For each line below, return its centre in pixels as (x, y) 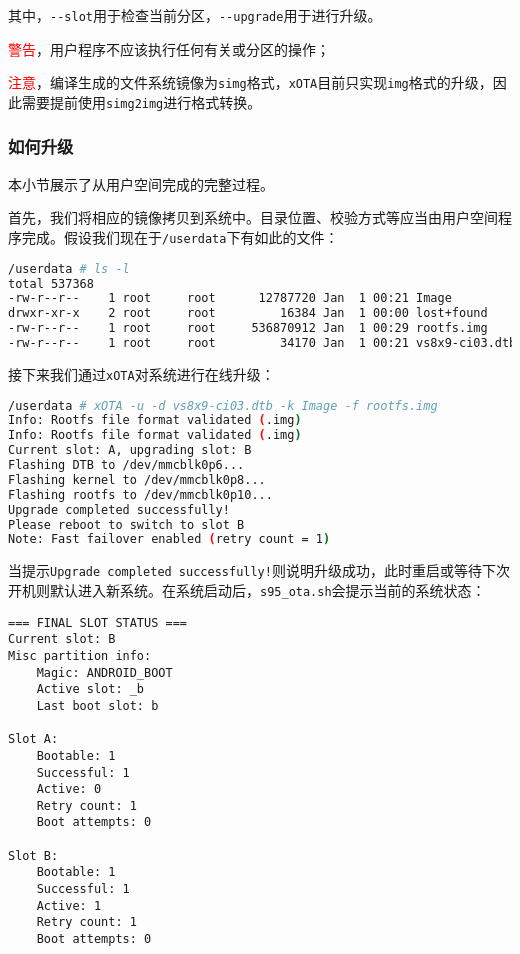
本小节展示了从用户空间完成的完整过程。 (141, 183)
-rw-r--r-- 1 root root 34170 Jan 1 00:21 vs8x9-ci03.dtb (262, 343)
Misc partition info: (80, 655)
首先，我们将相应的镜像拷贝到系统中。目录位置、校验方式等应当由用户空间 (253, 217)
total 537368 (51, 283)
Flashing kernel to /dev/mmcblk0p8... (137, 479)
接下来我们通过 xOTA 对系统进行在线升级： (141, 373)
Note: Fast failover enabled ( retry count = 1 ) (169, 539)
